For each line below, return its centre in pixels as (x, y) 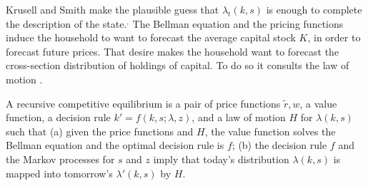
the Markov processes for (60, 159)
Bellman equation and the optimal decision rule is (115, 145)
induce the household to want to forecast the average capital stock (151, 37)
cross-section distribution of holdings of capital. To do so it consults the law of (178, 65)
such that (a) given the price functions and (100, 131)
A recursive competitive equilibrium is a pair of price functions (143, 103)
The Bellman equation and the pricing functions (238, 23)
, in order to (334, 37)
